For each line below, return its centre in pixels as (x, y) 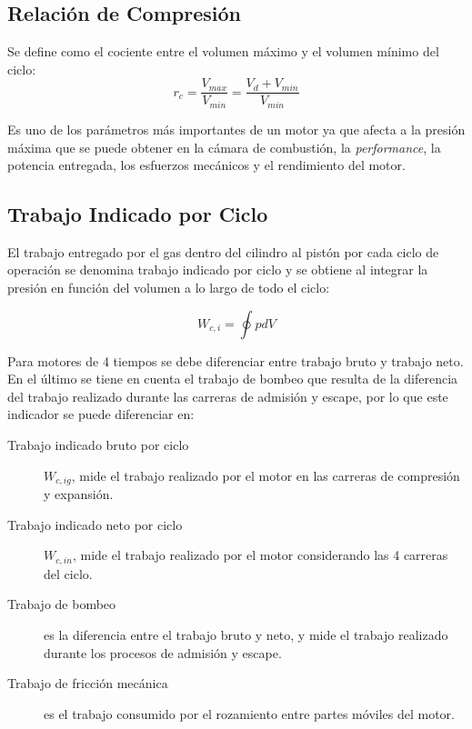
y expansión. (79, 494)
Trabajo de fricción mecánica (88, 683)
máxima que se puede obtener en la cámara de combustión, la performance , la (224, 147)
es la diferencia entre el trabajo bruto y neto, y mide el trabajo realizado (246, 634)
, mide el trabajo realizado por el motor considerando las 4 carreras (260, 555)
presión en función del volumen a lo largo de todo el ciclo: (169, 288)
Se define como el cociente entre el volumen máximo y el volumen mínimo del (223, 51)
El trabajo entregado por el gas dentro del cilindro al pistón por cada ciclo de (223, 251)
